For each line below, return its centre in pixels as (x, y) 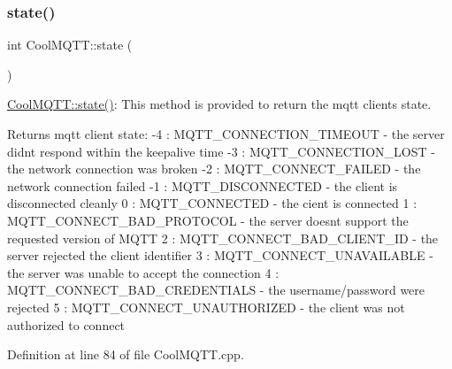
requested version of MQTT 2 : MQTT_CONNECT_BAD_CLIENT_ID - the (223, 238)
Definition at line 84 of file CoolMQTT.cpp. (126, 354)
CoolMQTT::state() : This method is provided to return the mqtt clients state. (219, 104)
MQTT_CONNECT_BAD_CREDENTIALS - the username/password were (216, 290)
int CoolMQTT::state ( (70, 45)
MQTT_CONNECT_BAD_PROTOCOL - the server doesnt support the (208, 220)
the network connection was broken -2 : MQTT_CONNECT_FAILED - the (214, 169)
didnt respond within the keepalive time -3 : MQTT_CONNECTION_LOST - (221, 151)
